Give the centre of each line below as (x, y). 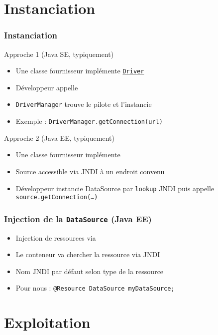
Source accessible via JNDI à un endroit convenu (90, 171)
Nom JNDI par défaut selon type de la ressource (90, 271)
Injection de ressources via (56, 237)
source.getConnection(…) (57, 197)
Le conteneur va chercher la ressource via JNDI (88, 254)
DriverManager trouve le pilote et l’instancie (84, 104)
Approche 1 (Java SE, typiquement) (59, 54)
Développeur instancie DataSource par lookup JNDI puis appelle (115, 188)
